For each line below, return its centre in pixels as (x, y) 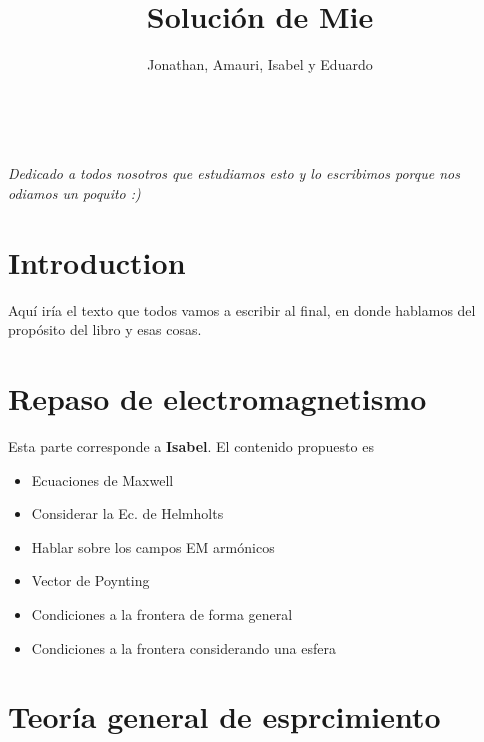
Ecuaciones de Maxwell (102, 479)
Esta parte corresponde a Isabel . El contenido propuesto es (191, 445)
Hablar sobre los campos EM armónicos (153, 546)
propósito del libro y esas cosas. (105, 329)
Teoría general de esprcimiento (224, 716)
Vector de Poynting (90, 580)
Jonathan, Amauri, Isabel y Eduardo (260, 64)
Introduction (97, 261)
